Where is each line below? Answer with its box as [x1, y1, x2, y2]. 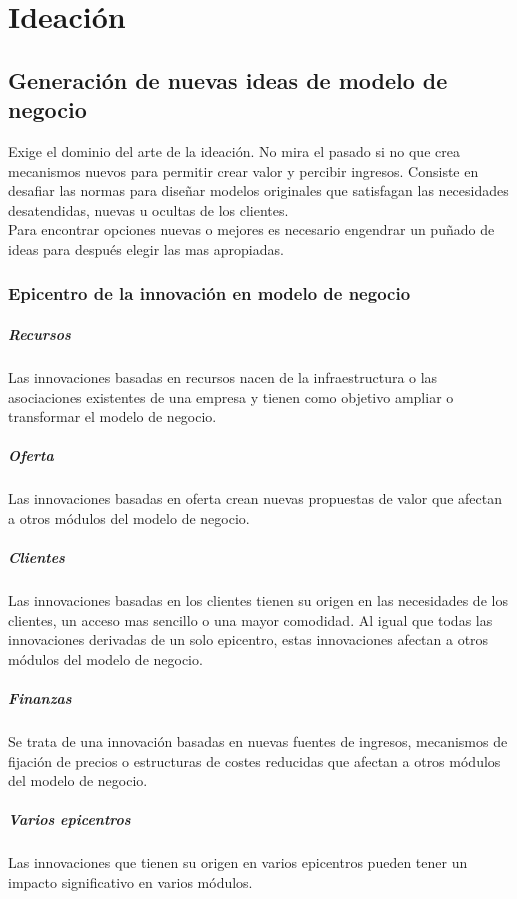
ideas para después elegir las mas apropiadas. [8, 238, 284, 259]
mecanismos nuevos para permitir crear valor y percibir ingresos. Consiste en [8, 160, 479, 181]
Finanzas [8, 688, 72, 708]
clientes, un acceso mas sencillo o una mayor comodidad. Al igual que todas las [8, 609, 493, 630]
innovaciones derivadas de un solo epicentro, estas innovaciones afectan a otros [8, 629, 489, 650]
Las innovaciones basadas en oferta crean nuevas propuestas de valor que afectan [8, 488, 502, 509]
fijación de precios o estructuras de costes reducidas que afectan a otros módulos [8, 750, 501, 771]
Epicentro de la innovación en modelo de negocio [8, 281, 411, 306]
